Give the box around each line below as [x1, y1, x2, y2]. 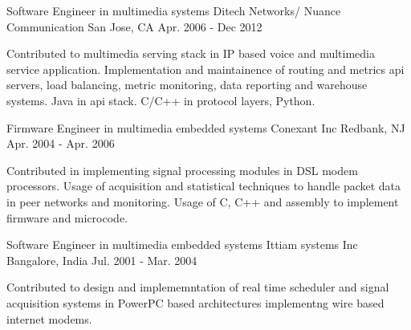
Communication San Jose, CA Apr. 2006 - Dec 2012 [6, 18, 262, 35]
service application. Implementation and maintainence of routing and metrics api [6, 60, 405, 77]
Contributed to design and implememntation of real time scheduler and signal [6, 279, 389, 295]
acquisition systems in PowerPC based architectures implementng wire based [6, 294, 385, 311]
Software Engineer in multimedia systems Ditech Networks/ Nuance [6, 2, 341, 18]
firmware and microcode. [6, 209, 128, 226]
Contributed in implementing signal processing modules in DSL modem [6, 161, 358, 178]
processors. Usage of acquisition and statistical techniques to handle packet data [6, 177, 401, 194]
